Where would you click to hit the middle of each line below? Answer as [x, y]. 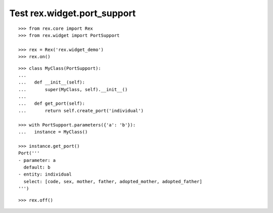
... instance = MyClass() [53, 132]
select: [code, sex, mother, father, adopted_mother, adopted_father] [113, 181]
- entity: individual [45, 174]
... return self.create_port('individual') [81, 111]
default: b [37, 167]
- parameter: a [37, 160]
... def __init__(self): [52, 82]
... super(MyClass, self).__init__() [73, 89]
